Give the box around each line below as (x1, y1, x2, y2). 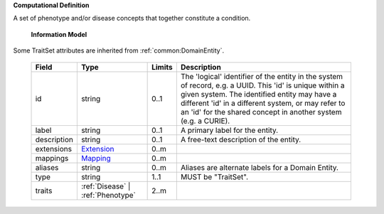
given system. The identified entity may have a (180, 89, 337, 99)
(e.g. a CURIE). (180, 116, 230, 126)
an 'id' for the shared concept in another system (180, 107, 342, 117)
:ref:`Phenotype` (80, 190, 137, 200)
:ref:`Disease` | (80, 181, 131, 191)
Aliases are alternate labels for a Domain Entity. (180, 162, 339, 172)
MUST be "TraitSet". (180, 171, 249, 181)
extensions (35, 144, 73, 154)
